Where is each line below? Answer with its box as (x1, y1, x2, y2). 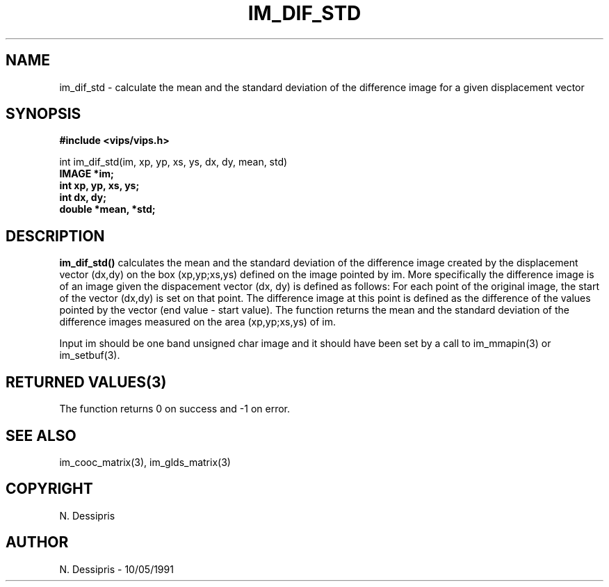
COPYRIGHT (6, 480, 93, 498)
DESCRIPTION (6, 227, 105, 245)
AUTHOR (6, 533, 69, 552)
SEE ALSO (6, 426, 76, 444)
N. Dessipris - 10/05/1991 (59, 563, 174, 575)
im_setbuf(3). (59, 349, 120, 362)
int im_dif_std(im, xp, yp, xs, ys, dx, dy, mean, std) (59, 156, 288, 168)
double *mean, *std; (59, 203, 156, 216)
